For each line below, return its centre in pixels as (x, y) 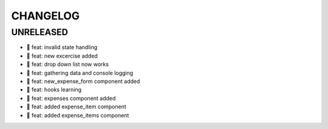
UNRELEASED (39, 32)
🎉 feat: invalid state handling (62, 47)
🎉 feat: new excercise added (62, 56)
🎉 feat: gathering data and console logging (80, 73)
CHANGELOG (46, 16)
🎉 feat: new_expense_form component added (83, 81)
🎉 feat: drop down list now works (68, 64)
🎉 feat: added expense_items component (78, 115)
